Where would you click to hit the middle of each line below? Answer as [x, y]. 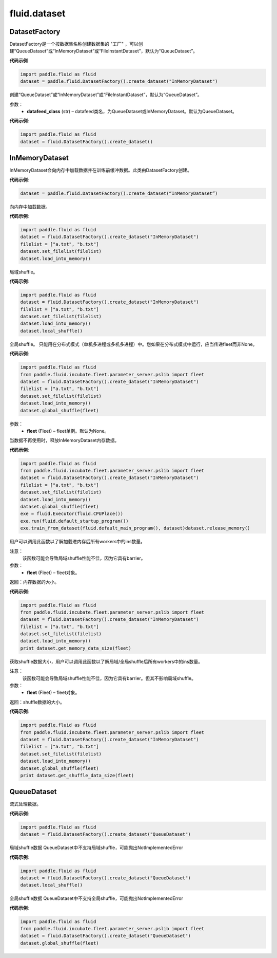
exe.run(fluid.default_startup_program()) [74, 521]
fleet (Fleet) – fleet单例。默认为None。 [68, 431]
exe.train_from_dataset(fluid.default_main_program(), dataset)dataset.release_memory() [135, 528]
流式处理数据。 [25, 804]
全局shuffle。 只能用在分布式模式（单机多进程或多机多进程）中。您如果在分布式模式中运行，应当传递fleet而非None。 [133, 344]
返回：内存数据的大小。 [34, 582]
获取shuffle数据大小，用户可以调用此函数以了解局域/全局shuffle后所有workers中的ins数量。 [106, 661]
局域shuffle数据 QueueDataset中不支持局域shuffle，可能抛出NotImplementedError [96, 848]
